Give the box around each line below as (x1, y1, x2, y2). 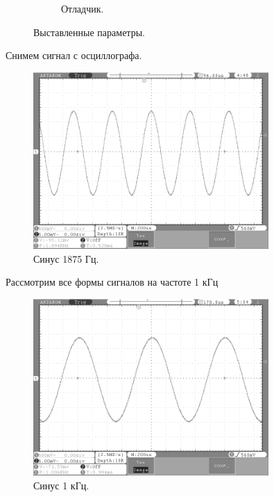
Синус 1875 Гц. (33, 251, 99, 266)
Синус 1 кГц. (33, 478, 89, 492)
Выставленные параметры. (33, 24, 145, 39)
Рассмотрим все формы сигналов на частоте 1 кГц (6, 275, 219, 289)
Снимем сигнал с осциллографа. (6, 48, 142, 63)
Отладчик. (61, 1, 104, 15)
